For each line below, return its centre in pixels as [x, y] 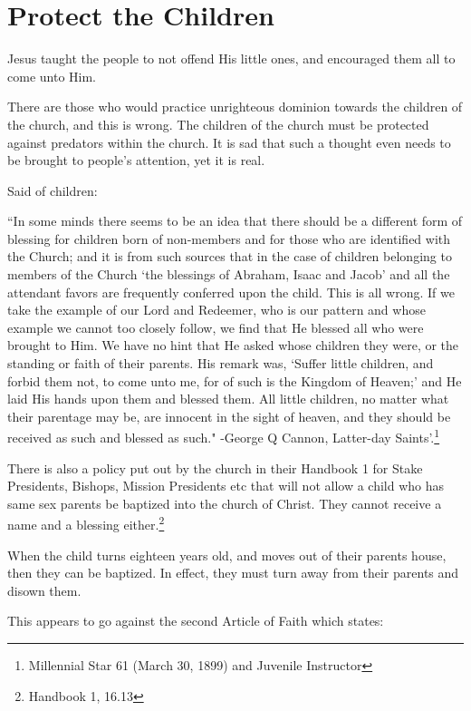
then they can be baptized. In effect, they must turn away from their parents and [233, 573]
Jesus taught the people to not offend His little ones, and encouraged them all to [231, 58]
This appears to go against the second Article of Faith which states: [196, 621]
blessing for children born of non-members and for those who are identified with [229, 238]
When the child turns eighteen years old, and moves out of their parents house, [227, 555]
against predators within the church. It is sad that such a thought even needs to [229, 142]
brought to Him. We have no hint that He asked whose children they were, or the [233, 345]
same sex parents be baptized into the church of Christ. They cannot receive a [225, 503]
